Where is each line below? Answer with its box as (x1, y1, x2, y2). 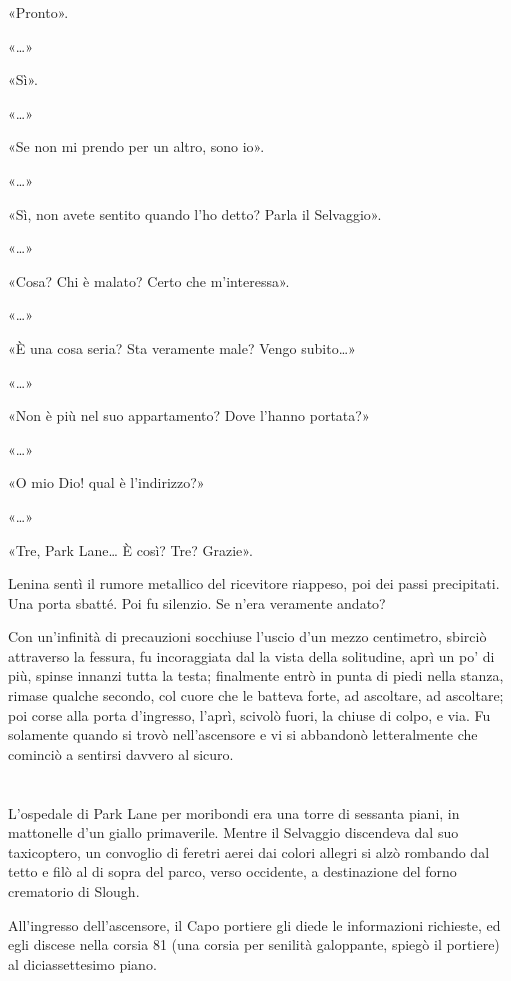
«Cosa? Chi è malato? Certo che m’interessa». (8, 270, 290, 291)
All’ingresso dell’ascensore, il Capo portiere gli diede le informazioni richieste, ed (8, 914, 501, 935)
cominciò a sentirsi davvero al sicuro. (8, 743, 234, 764)
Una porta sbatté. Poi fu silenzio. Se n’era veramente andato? (8, 592, 386, 613)
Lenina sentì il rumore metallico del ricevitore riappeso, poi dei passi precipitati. (8, 573, 500, 594)
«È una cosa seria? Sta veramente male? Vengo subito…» (8, 337, 356, 358)
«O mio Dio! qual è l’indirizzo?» (8, 472, 205, 493)
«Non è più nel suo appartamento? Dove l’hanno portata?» (8, 405, 370, 426)
